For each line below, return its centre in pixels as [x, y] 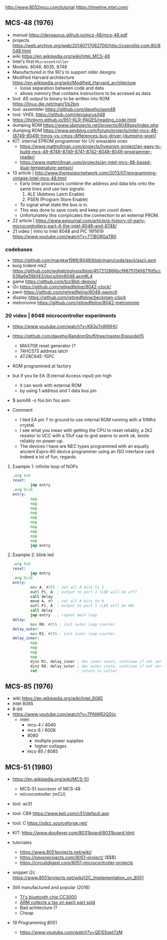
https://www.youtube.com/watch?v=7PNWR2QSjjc [64, 714]
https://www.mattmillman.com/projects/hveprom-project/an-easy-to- [91, 146]
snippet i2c [24, 873]
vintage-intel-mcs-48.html [40, 178]
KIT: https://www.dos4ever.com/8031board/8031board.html [73, 833]
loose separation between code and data [62, 88]
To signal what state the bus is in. [54, 205]
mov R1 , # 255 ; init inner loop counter [73, 633]
